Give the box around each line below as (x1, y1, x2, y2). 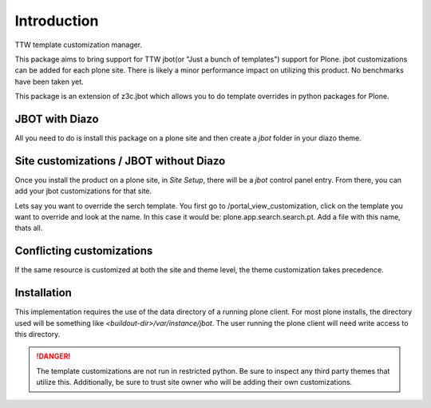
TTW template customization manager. (14, 40, 143, 50)
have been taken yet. (14, 77, 84, 86)
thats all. (14, 224, 43, 233)
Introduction (14, 12, 99, 30)
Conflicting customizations (14, 244, 153, 258)
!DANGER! (36, 351, 71, 361)
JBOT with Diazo (14, 112, 99, 125)
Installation (14, 286, 72, 299)
